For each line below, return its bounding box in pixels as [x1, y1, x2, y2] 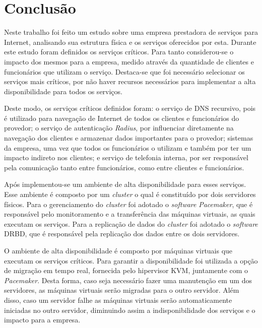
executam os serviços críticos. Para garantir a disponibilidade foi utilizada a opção [4, 255, 258, 266]
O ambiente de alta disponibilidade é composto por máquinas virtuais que [4, 245, 233, 255]
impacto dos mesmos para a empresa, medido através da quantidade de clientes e [4, 56, 254, 67]
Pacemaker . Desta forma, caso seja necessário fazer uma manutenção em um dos [4, 275, 252, 285]
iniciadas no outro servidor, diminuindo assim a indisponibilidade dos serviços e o [4, 304, 255, 315]
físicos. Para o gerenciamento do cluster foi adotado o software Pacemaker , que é [4, 199, 253, 209]
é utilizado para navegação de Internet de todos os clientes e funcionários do [4, 112, 239, 123]
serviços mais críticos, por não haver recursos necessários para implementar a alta [4, 76, 256, 87]
